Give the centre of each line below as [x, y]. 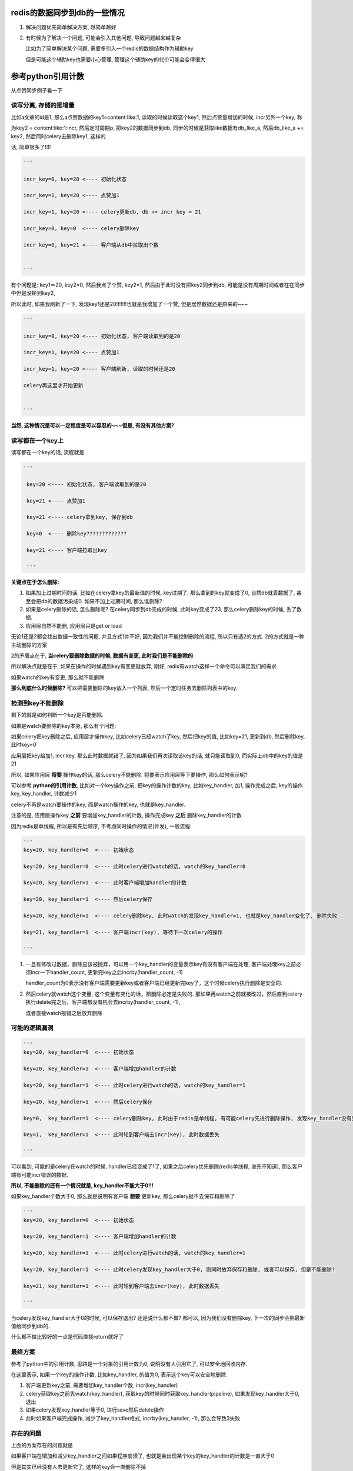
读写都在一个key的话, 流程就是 [48, 452]
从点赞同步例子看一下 [37, 90]
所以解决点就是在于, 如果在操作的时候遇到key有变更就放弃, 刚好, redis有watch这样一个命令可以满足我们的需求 [144, 666]
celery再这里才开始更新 [53, 385]
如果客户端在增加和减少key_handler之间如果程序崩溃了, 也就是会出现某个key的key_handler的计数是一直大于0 [143, 1456]
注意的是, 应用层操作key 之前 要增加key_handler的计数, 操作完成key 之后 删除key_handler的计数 [126, 816]
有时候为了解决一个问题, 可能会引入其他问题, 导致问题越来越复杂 [103, 38]
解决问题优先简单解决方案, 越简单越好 [71, 27]
